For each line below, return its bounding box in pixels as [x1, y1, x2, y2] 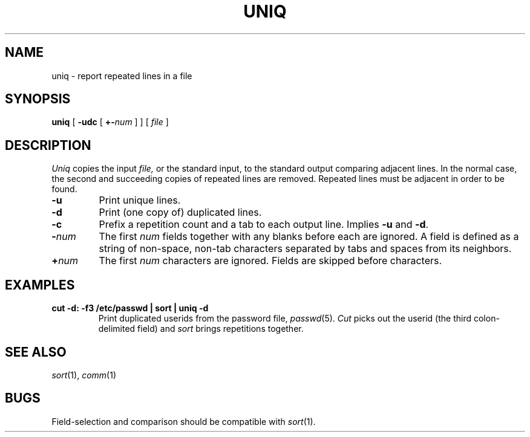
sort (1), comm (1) [51, 369, 117, 380]
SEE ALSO [5, 344, 67, 360]
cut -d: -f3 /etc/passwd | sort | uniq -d [51, 303, 209, 314]
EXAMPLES [5, 277, 75, 293]
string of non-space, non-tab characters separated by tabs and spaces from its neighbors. [99, 242, 512, 255]
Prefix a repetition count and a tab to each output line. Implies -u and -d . [99, 218, 429, 231]
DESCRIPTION [5, 137, 91, 153]
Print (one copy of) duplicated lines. [99, 206, 262, 219]
